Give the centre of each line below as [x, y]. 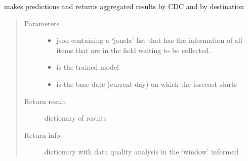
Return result [45, 101]
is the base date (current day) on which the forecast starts [147, 84]
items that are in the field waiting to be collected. [133, 50]
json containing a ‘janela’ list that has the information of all [149, 40]
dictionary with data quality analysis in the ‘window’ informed [141, 152]
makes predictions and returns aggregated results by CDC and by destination [124, 6]
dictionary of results [75, 118]
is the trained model [88, 67]
